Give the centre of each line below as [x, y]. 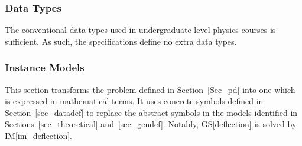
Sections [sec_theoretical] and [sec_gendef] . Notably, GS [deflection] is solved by [151, 124]
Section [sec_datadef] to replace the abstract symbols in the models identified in [151, 112]
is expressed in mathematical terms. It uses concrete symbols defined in [134, 101]
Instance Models [45, 67]
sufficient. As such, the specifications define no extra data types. [121, 41]
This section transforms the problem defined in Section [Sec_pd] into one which [150, 89]
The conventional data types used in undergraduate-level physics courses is [140, 30]
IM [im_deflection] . [38, 135]
